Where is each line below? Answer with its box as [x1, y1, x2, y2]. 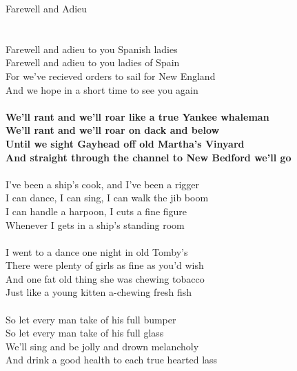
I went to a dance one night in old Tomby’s [6, 244, 188, 259]
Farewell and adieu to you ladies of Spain [6, 55, 180, 70]
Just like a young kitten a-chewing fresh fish [6, 285, 192, 299]
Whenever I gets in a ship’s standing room [6, 217, 185, 232]
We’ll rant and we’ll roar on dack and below [6, 123, 220, 137]
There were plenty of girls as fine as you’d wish [6, 258, 204, 272]
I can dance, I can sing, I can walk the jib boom [6, 190, 209, 205]
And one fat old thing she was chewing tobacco [6, 271, 205, 285]
